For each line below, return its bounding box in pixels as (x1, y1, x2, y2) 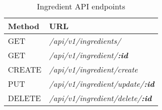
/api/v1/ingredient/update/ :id (49, 78, 155, 89)
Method (8, 20, 40, 32)
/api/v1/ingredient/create (49, 64, 138, 75)
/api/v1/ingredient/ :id (49, 49, 128, 61)
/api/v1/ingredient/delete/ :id (49, 92, 152, 104)
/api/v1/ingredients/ (49, 35, 121, 46)
